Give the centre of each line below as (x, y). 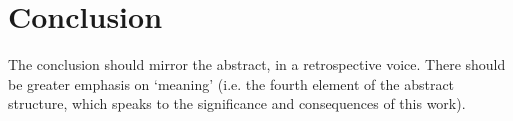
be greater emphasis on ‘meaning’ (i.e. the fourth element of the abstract (231, 83)
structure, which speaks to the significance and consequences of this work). (237, 103)
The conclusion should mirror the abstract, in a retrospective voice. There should (257, 64)
